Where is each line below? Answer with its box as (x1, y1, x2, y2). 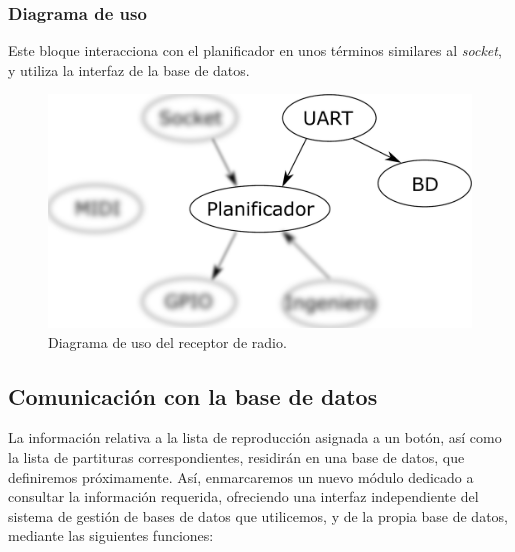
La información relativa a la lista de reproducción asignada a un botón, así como (8, 427, 502, 448)
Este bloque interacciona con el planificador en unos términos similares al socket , (8, 40, 502, 61)
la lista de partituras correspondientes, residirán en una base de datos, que (8, 446, 465, 467)
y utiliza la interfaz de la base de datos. (8, 59, 250, 80)
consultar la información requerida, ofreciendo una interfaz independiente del (8, 486, 479, 507)
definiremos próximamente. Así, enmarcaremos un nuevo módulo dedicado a (8, 466, 474, 487)
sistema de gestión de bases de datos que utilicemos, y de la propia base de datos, (8, 505, 508, 526)
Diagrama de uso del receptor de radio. (48, 331, 287, 352)
